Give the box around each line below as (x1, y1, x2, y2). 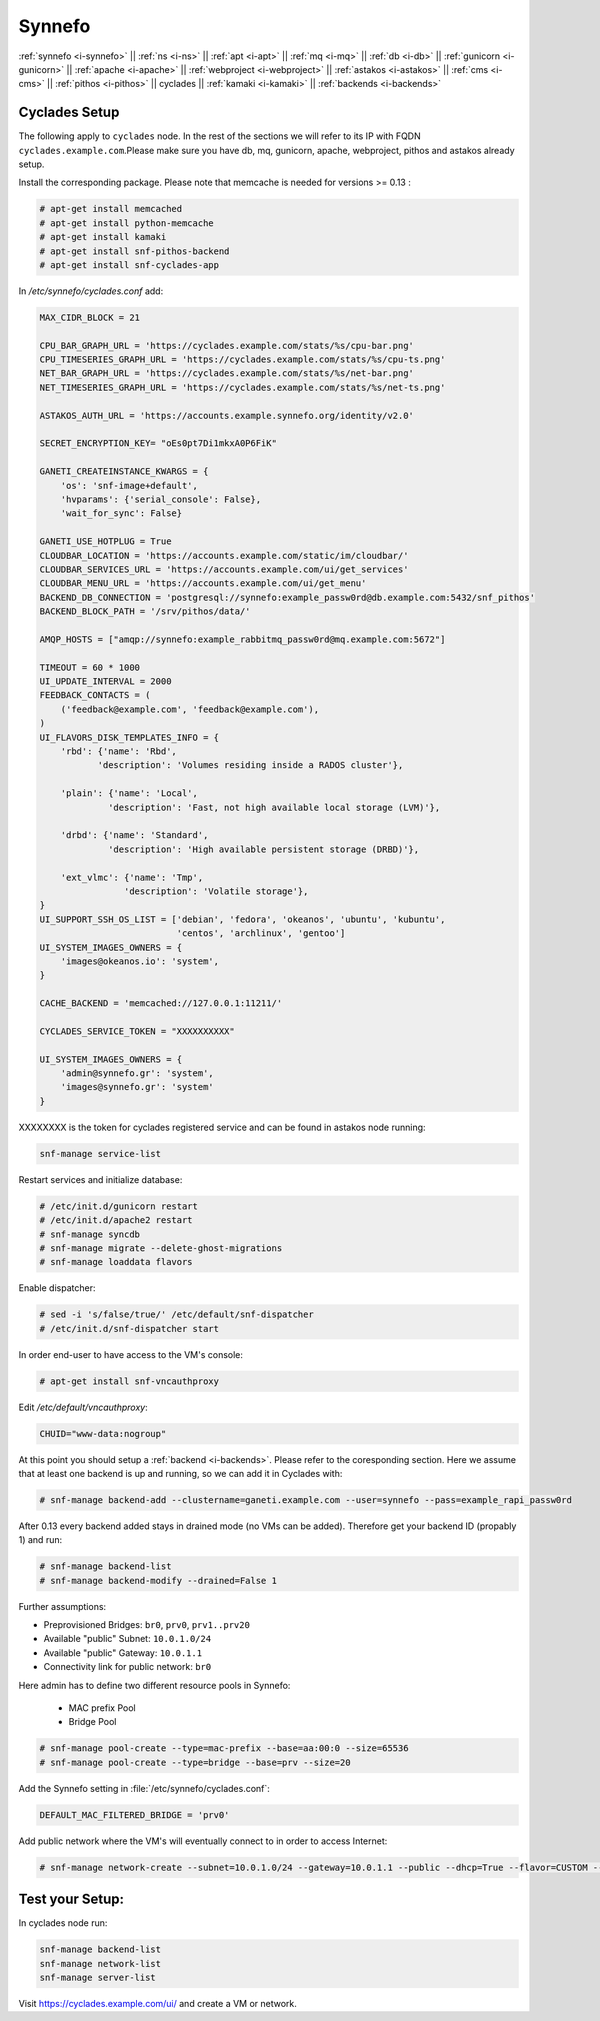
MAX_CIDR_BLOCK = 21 (39, 311, 140, 323)
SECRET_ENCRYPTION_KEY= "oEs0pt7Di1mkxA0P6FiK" (39, 438, 277, 449)
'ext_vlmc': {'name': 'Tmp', (60, 871, 204, 883)
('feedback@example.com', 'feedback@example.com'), (60, 703, 320, 715)
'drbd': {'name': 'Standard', (60, 830, 209, 841)
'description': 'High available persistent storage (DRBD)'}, (108, 843, 420, 855)
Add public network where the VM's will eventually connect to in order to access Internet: (18, 1835, 388, 1847)
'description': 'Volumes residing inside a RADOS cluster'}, (97, 760, 404, 771)
